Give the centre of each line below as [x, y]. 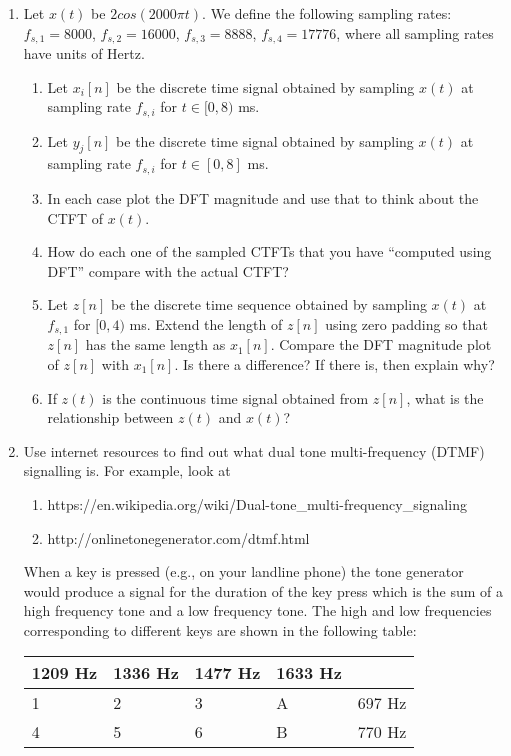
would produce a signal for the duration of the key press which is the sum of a [263, 590]
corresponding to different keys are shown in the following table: [220, 629]
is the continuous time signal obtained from [235, 397]
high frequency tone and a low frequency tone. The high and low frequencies [257, 610]
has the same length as [155, 344]
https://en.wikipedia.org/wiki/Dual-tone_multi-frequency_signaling [257, 503]
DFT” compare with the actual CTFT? [168, 270]
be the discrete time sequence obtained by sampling [268, 304]
